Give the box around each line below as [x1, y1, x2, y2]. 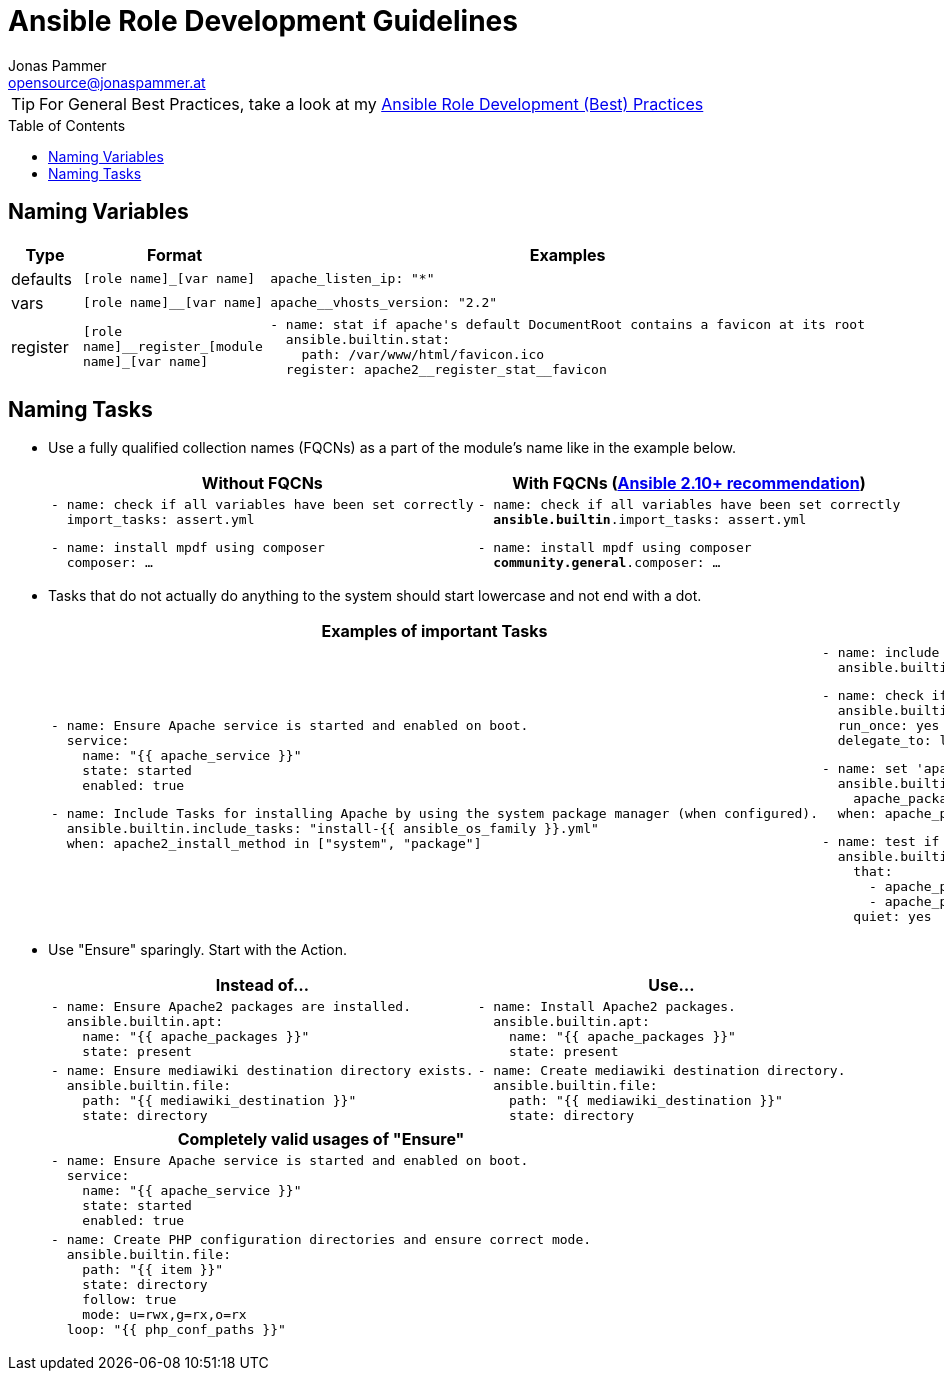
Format [146, 244, 203, 265]
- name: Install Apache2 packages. [477, 999, 736, 1015]
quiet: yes [853, 909, 932, 925]
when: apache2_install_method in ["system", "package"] [66, 836, 482, 852]
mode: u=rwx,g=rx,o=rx [82, 1307, 247, 1323]
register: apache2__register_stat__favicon [285, 361, 607, 377]
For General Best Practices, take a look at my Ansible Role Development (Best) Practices [39, 93, 704, 114]
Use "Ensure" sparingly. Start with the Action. [48, 941, 347, 959]
